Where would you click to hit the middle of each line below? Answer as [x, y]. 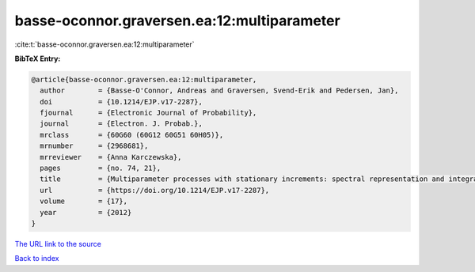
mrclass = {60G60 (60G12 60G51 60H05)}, [132, 135]
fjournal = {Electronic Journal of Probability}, [148, 113]
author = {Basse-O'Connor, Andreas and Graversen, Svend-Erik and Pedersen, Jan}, [219, 91]
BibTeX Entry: [38, 59]
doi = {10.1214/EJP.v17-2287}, [122, 102]
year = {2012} [86, 212]
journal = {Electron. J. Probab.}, [122, 124]
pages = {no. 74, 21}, [101, 168]
